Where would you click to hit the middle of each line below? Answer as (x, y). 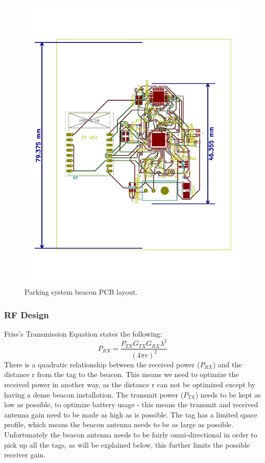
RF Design (27, 315)
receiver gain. (25, 455)
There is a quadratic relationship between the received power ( (102, 364)
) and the (227, 364)
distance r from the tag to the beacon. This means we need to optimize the (122, 374)
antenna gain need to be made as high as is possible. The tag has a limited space (131, 414)
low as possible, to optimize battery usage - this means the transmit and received (131, 404)
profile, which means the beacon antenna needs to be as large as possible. (119, 424)
